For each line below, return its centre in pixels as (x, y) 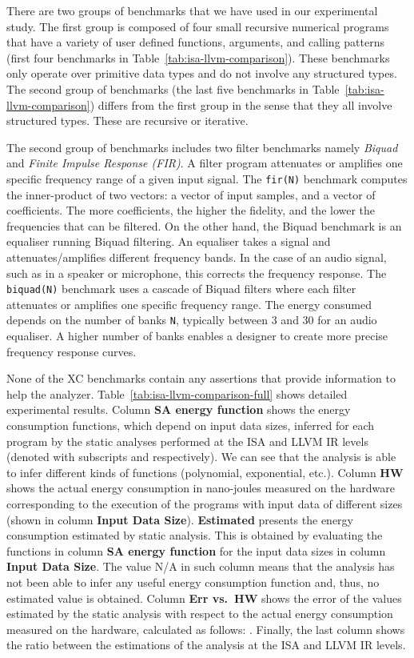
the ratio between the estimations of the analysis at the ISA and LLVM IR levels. (206, 645)
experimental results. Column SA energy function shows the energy (179, 409)
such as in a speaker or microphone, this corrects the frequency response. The (197, 273)
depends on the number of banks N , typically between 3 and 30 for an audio (192, 320)
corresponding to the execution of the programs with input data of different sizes (205, 504)
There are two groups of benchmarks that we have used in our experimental (192, 10)
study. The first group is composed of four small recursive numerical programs (198, 26)
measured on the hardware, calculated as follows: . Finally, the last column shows (206, 629)
